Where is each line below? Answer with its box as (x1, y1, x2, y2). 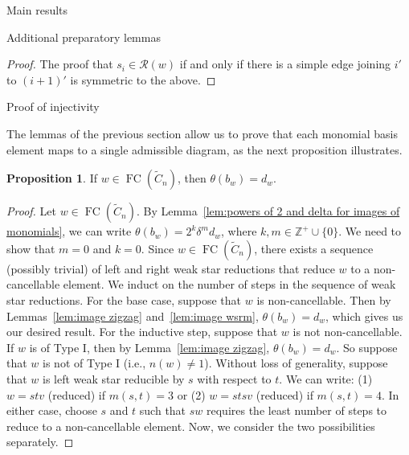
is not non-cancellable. (292, 323, 403, 340)
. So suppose (336, 338, 398, 355)
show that (6, 240, 55, 256)
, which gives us (325, 307, 403, 324)
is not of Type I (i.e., (43, 355, 146, 371)
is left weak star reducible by (43, 370, 185, 387)
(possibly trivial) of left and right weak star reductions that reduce (6, 260, 335, 277)
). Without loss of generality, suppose (204, 355, 388, 371)
